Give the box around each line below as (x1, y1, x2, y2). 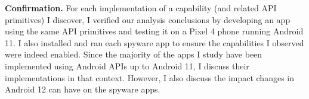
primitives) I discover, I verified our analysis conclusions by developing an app (5, 13, 291, 25)
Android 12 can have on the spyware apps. (5, 83, 160, 95)
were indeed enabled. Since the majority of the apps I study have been (5, 48, 262, 60)
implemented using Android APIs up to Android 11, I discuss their (5, 59, 249, 72)
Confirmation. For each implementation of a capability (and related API (5, 2, 277, 14)
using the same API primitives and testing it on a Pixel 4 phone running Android (5, 25, 304, 37)
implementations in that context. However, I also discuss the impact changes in (5, 71, 295, 84)
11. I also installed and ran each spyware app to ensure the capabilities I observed (5, 36, 304, 49)
